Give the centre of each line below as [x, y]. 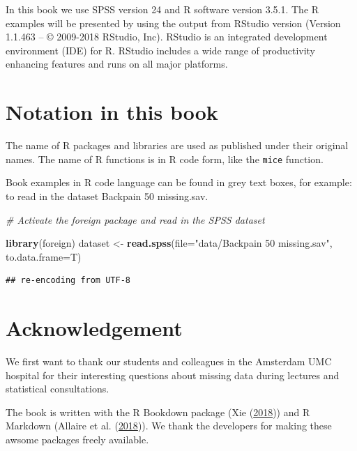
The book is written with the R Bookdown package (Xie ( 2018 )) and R [158, 412]
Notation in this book [112, 112]
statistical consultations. [58, 389]
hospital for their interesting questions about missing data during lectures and [173, 375]
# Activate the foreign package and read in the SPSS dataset [135, 219]
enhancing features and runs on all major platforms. [117, 64]
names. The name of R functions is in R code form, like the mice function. [165, 159]
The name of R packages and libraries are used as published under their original [177, 145]
